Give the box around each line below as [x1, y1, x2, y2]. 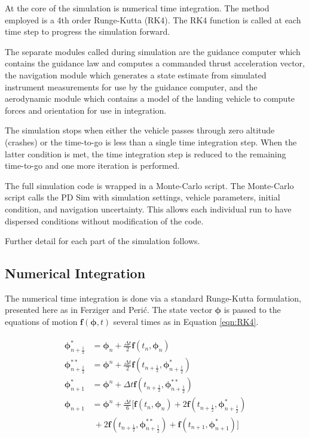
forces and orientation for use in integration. [5, 104, 167, 116]
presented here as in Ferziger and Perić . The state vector [5, 303, 212, 316]
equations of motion [5, 315, 78, 328]
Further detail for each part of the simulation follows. [5, 235, 200, 247]
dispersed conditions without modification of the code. [5, 214, 204, 227]
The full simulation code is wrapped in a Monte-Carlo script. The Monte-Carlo [5, 179, 294, 191]
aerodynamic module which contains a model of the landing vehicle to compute [5, 92, 295, 105]
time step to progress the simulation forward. [5, 25, 170, 38]
